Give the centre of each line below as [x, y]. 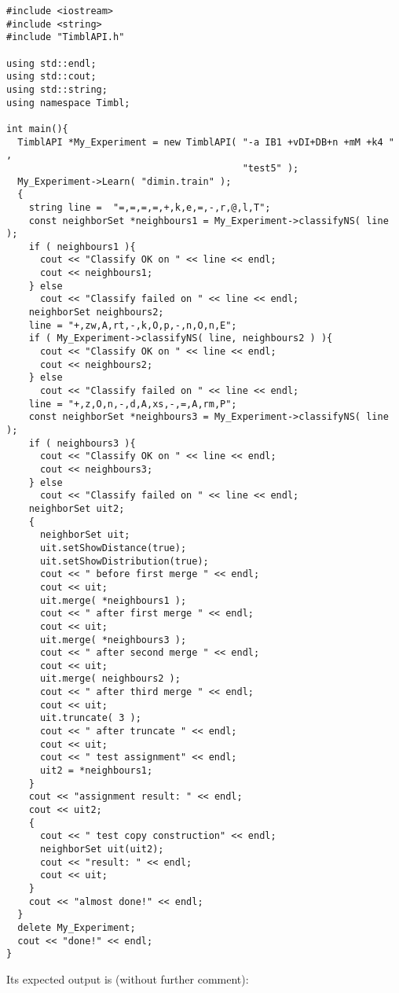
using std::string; [57, 89]
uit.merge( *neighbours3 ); [113, 640]
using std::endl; [51, 63]
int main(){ [37, 129]
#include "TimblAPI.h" [66, 37]
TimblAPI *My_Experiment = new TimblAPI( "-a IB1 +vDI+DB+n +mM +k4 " [206, 142]
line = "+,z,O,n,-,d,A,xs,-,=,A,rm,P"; [133, 404]
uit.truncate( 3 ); [90, 718]
